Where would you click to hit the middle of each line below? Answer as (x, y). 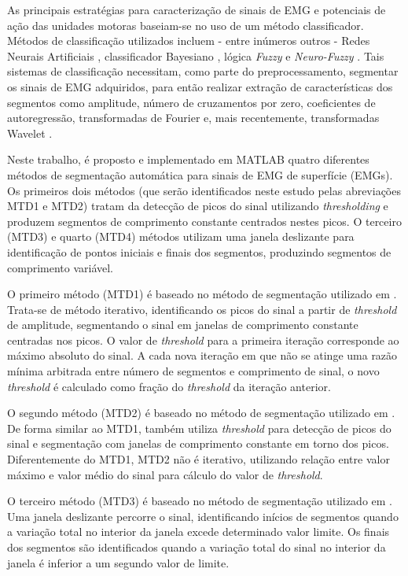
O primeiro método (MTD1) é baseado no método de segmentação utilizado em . (202, 294)
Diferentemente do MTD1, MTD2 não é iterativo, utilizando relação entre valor (198, 459)
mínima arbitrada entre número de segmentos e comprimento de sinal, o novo (193, 371)
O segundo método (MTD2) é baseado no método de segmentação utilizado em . (201, 413)
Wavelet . (30, 133)
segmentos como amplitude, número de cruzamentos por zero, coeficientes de (191, 102)
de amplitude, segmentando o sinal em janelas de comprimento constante (183, 325)
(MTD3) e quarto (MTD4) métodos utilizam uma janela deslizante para (181, 236)
